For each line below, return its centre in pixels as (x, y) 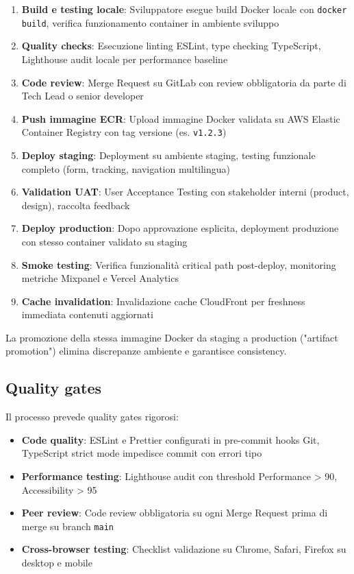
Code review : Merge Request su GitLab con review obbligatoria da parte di (184, 82)
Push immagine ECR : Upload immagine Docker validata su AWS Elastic (181, 118)
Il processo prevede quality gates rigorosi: (92, 417)
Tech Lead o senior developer (83, 96)
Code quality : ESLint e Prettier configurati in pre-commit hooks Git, (170, 439)
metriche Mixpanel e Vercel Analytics (100, 278)
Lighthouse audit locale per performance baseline (125, 59)
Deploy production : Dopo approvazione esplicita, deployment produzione (180, 228)
